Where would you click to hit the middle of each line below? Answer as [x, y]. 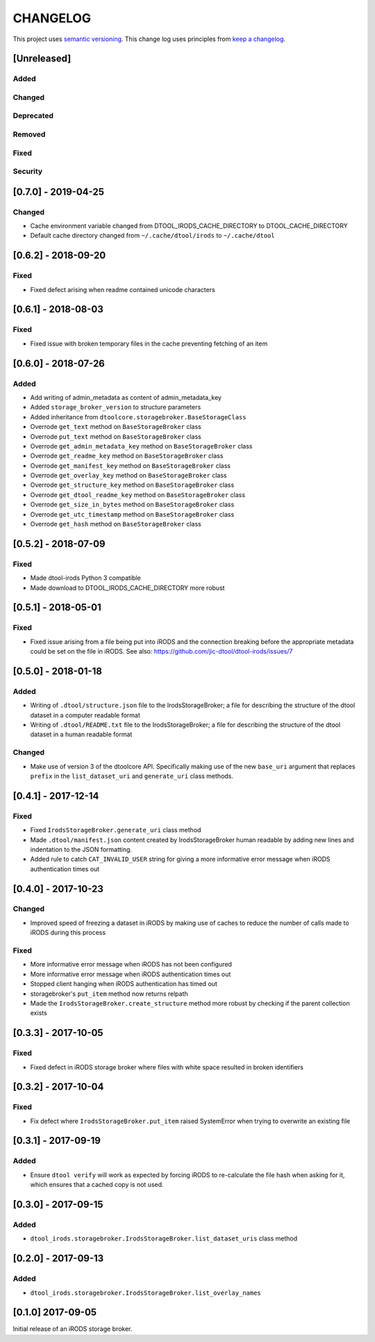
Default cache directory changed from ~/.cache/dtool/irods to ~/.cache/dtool [152, 236]
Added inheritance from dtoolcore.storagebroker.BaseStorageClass [138, 417]
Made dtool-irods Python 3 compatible [86, 578]
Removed [29, 134]
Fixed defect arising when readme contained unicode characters [123, 289]
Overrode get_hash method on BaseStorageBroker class [116, 524]
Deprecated [33, 116]
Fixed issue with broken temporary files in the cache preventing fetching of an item [149, 343]
